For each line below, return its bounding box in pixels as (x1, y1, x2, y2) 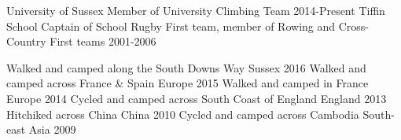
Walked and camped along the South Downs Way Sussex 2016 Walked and (6, 59, 366, 76)
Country (6, 33, 46, 50)
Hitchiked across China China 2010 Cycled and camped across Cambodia (6, 105, 359, 122)
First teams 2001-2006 (50, 33, 156, 50)
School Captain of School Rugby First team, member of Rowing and (6, 17, 336, 34)
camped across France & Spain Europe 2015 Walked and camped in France (6, 75, 369, 91)
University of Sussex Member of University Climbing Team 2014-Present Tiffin (6, 2, 385, 18)
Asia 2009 (28, 121, 76, 138)
